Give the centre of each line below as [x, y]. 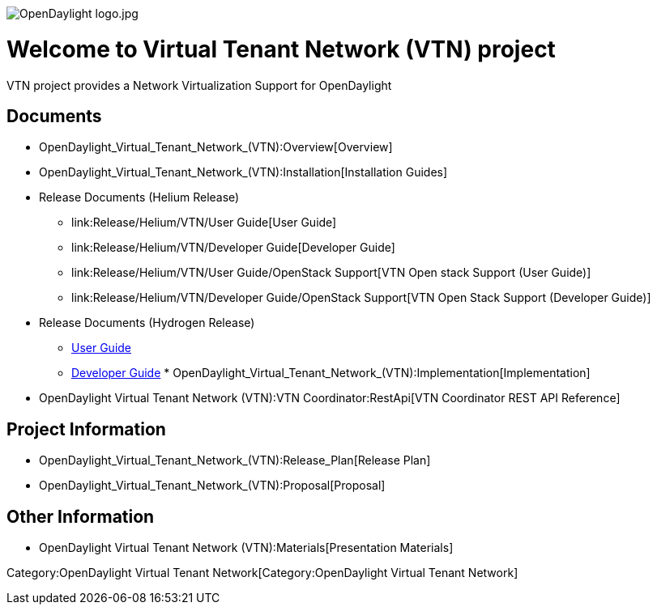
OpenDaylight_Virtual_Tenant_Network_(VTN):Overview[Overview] [216, 147]
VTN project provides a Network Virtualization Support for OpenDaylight [199, 85]
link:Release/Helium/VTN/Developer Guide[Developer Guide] [233, 248]
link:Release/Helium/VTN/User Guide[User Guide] [204, 223]
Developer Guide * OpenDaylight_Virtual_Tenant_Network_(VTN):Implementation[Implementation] [331, 373]
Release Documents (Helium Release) [139, 197]
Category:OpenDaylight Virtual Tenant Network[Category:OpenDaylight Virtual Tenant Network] [262, 573]
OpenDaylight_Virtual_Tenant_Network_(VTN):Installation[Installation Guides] [243, 172]
